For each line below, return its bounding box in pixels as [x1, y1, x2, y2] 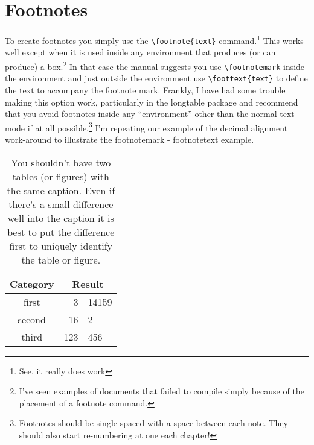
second [18, 312, 46, 326]
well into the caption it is [7, 210, 114, 225]
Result [72, 276, 104, 291]
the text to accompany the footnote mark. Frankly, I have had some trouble [5, 84, 286, 96]
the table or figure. [21, 252, 101, 267]
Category [10, 276, 54, 291]
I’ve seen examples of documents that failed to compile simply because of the [19, 385, 304, 397]
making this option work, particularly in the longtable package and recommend [5, 95, 298, 108]
